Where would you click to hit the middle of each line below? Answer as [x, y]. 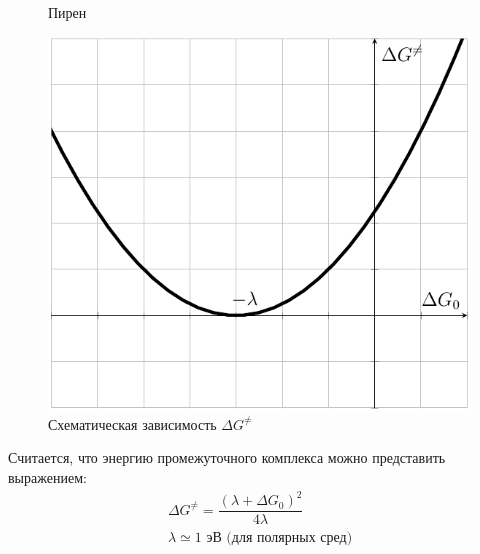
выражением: [47, 477]
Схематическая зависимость [132, 423]
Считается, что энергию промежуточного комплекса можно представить [227, 457]
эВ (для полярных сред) [279, 538]
